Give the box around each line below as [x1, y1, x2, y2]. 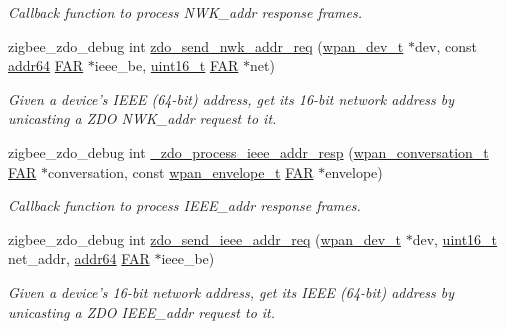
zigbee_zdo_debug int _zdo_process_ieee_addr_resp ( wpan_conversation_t [8, 141, 489, 162]
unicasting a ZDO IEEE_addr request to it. [8, 301, 276, 322]
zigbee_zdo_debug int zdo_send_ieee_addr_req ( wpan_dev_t [8, 228, 401, 249]
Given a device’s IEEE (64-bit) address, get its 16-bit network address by [8, 88, 455, 109]
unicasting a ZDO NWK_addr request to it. [8, 108, 277, 129]
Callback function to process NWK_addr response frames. [8, 2, 363, 22]
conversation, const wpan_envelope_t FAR [48, 161, 314, 182]
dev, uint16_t [412, 228, 498, 249]
